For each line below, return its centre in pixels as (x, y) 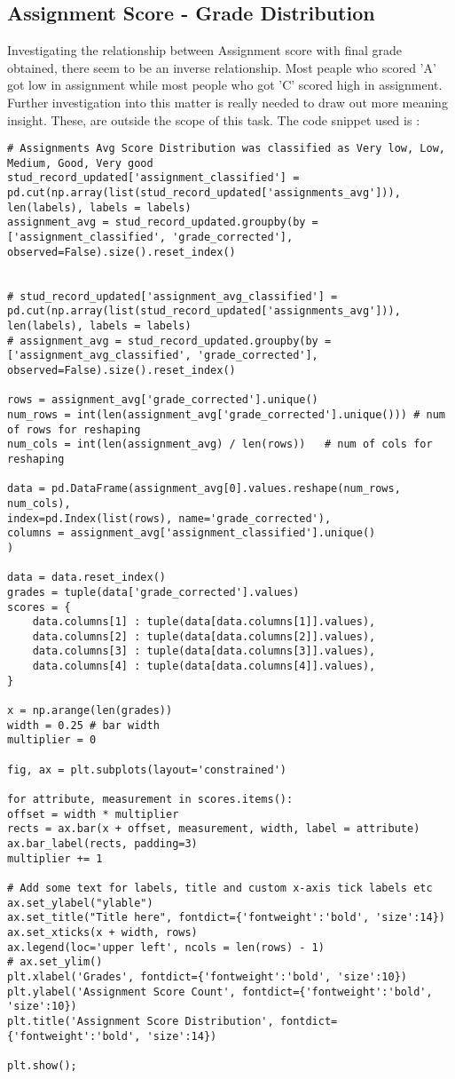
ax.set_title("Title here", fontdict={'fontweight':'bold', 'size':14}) (226, 918)
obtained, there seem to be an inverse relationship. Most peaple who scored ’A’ (222, 67)
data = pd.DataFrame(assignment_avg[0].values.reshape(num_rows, (204, 489)
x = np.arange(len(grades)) (90, 711)
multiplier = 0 (52, 740)
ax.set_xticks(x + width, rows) (102, 932)
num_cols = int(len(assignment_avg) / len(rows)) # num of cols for (220, 444)
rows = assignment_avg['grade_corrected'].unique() (163, 400)
